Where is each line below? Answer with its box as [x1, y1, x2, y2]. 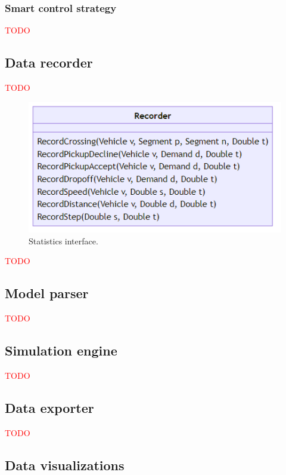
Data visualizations [5, 455, 125, 474]
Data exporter [5, 398, 94, 416]
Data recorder [5, 53, 93, 72]
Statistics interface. [29, 234, 98, 247]
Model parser [5, 284, 89, 302]
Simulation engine [5, 341, 117, 360]
